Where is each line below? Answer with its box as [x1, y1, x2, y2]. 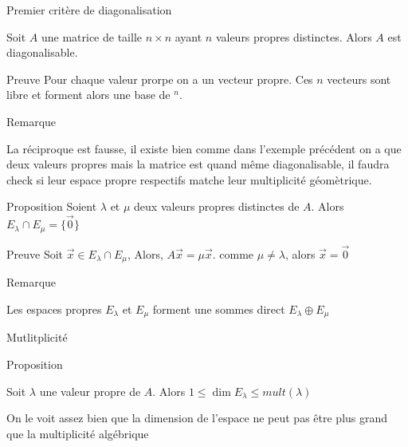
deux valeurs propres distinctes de [134, 198, 300, 215]
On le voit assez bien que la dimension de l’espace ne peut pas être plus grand [6, 409, 388, 426]
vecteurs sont [327, 70, 391, 87]
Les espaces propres [6, 300, 102, 317]
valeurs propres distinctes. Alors [215, 28, 372, 45]
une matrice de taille [41, 28, 142, 45]
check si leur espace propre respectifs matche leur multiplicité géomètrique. [6, 171, 372, 188]
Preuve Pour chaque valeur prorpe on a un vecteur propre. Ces [6, 70, 313, 87]
